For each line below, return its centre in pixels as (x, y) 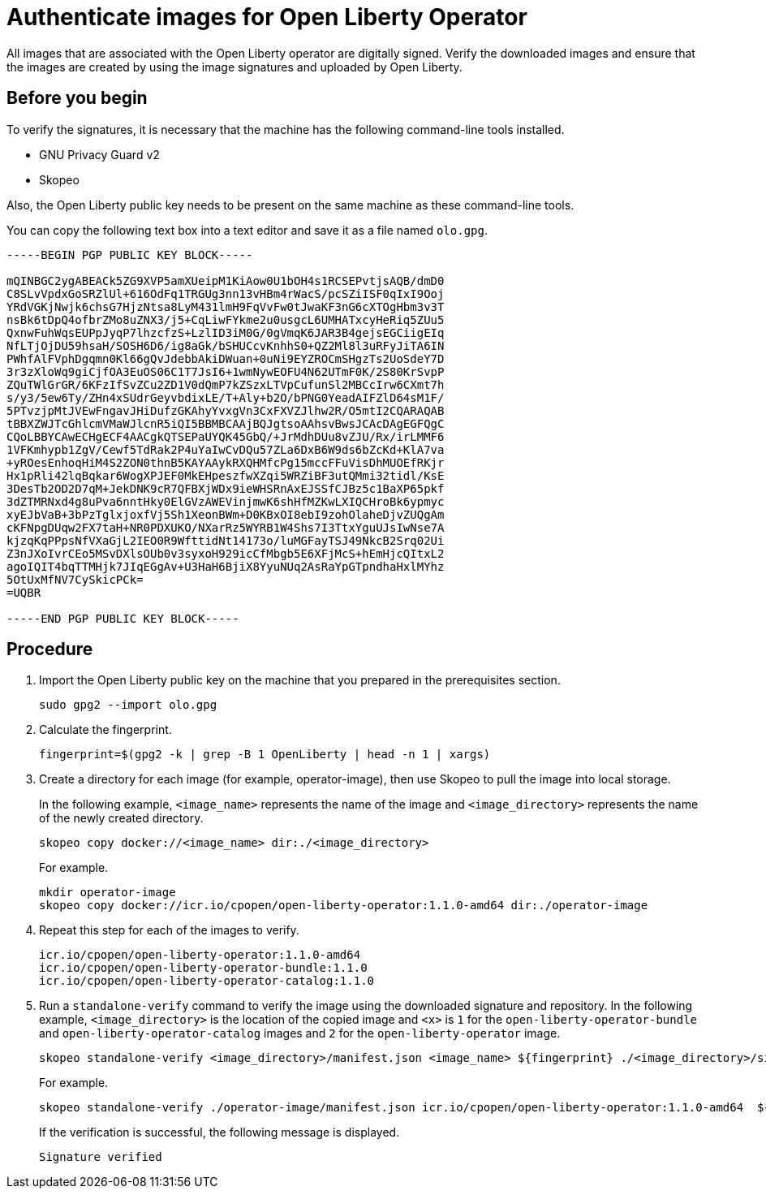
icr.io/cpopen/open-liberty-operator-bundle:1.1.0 (203, 968)
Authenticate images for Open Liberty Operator (267, 17)
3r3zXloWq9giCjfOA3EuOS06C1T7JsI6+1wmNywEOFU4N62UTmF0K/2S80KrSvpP (226, 371)
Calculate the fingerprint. (105, 730)
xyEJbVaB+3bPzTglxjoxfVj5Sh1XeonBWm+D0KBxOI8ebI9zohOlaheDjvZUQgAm (226, 514)
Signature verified (101, 1157)
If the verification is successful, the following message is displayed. (219, 1132)
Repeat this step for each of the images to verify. (169, 930)
